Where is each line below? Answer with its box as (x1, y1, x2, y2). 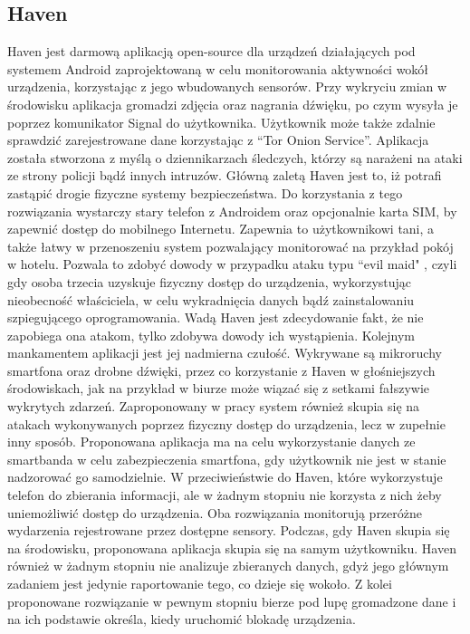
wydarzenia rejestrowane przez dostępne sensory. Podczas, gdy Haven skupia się (7, 521, 450, 540)
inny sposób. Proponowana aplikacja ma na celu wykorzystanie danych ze (7, 432, 416, 451)
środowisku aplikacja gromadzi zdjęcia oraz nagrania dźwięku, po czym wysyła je (7, 94, 458, 113)
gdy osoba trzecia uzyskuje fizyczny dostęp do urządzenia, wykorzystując (7, 272, 412, 291)
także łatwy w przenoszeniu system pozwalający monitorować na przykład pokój (7, 236, 454, 255)
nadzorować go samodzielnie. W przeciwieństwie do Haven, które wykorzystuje (7, 467, 443, 486)
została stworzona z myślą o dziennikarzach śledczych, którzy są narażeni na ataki (7, 148, 463, 167)
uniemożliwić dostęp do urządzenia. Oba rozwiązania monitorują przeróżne (7, 503, 423, 522)
